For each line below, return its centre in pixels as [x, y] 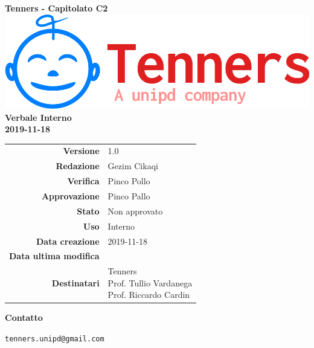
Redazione [78, 166]
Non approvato [135, 211]
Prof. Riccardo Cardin [149, 295]
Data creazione [68, 241]
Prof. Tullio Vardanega [150, 282]
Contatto [24, 317]
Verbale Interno [38, 117]
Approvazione [70, 195]
